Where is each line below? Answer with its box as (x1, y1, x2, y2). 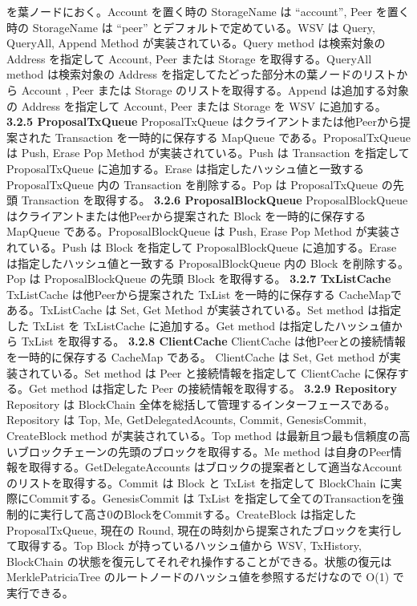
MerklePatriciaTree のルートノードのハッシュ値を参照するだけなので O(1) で (6, 568, 404, 585)
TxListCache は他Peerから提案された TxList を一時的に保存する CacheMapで (6, 285, 403, 302)
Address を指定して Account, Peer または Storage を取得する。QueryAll (6, 50, 372, 67)
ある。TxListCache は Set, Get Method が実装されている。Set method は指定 (6, 301, 402, 318)
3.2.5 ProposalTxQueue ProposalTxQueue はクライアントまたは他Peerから (6, 113, 399, 130)
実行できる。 (6, 584, 74, 600)
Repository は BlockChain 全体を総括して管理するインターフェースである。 (6, 395, 396, 412)
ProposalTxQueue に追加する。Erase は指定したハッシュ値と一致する (6, 160, 364, 176)
